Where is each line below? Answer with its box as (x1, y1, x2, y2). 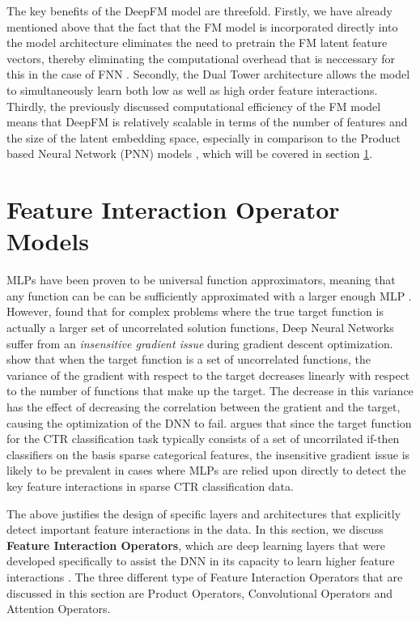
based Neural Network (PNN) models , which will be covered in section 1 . (6, 145, 373, 162)
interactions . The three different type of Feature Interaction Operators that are (6, 568, 403, 585)
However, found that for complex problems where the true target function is (6, 303, 384, 320)
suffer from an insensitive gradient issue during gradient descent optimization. (6, 334, 393, 351)
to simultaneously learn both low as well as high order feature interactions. (6, 81, 378, 98)
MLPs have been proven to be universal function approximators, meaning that (6, 271, 396, 288)
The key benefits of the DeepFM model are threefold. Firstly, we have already (6, 2, 392, 19)
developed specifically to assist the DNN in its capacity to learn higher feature (6, 552, 395, 569)
